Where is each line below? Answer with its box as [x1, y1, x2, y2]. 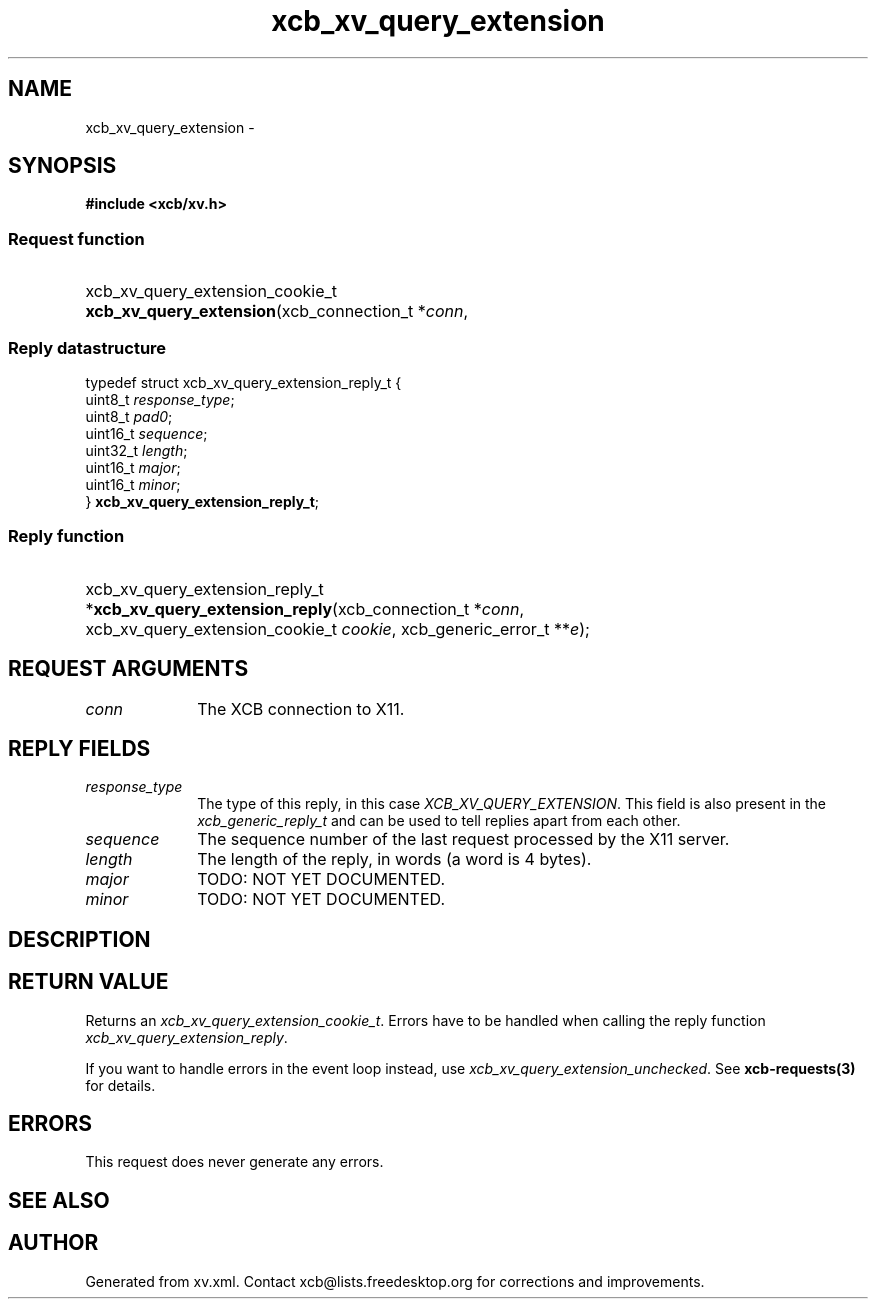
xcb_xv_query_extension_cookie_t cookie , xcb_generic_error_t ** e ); [85, 618, 590, 639]
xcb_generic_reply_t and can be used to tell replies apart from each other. [197, 812, 681, 830]
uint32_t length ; [85, 441, 188, 459]
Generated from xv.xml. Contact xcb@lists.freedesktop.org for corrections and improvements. [85, 1272, 705, 1290]
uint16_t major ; [85, 458, 181, 476]
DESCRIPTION [8, 926, 151, 952]
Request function [8, 228, 145, 249]
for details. [85, 1076, 156, 1094]
